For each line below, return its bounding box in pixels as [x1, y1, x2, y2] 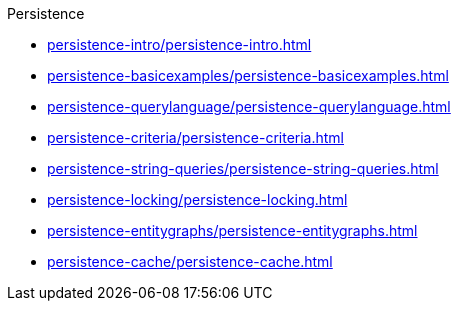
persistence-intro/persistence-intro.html [47, 36, 312, 53]
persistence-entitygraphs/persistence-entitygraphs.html [47, 222, 418, 239]
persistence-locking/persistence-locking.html [47, 191, 348, 208]
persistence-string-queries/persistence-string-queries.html [47, 160, 439, 177]
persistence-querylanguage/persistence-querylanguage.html [47, 98, 451, 115]
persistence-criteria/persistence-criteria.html [47, 129, 345, 146]
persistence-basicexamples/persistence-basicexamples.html [47, 67, 449, 84]
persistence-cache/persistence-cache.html [47, 253, 333, 270]
